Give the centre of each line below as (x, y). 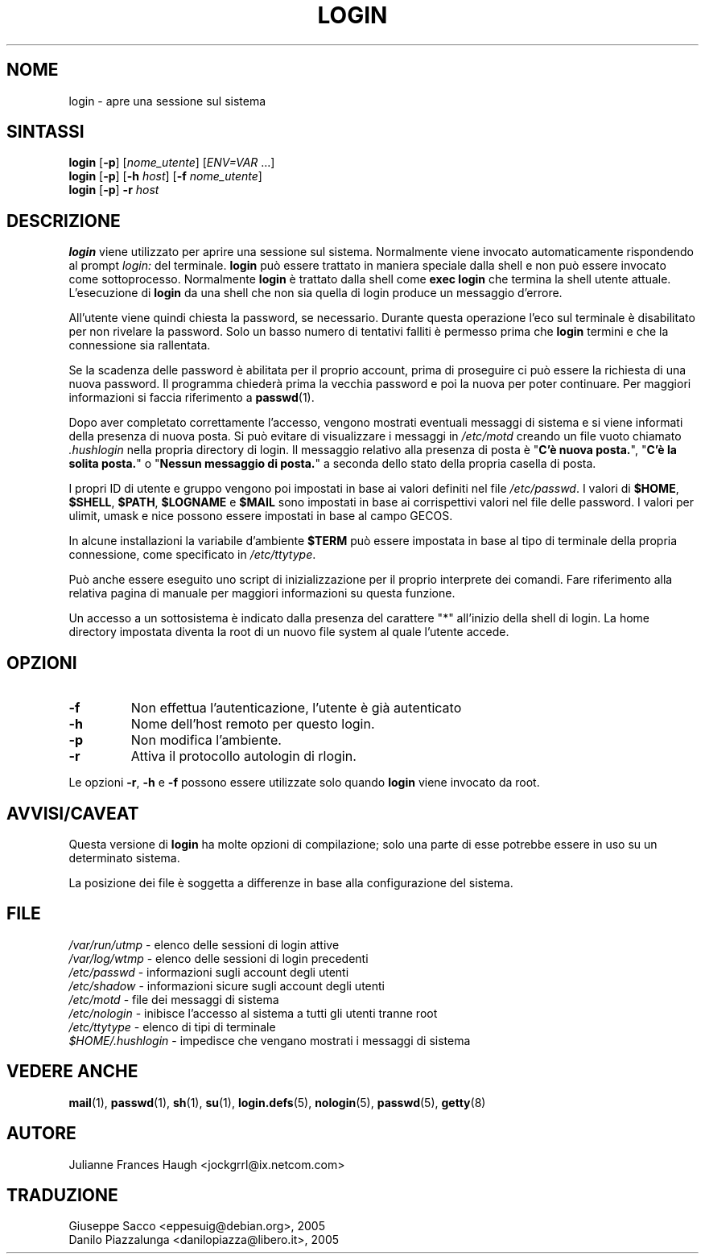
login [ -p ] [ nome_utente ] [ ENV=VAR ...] (172, 163)
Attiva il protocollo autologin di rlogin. (243, 756)
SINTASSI (45, 132)
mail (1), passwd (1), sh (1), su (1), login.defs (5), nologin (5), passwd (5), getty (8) (277, 1102)
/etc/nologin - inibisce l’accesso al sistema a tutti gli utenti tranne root (253, 1013)
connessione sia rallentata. (140, 345)
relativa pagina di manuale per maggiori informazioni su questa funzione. (262, 593)
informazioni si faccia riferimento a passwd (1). (192, 398)
